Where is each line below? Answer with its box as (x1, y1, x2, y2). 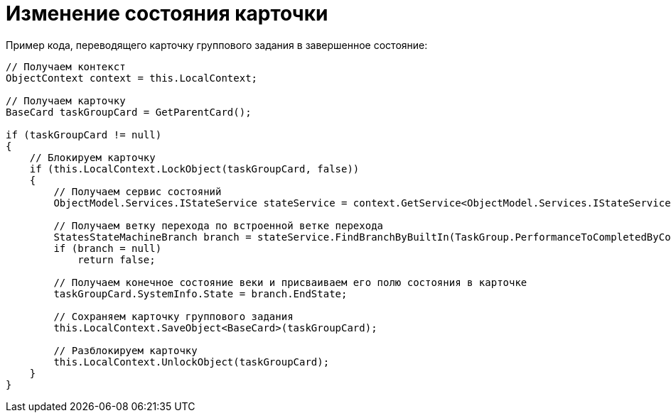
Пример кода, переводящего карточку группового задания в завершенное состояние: (6, 38, 428, 51)
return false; (77, 253, 156, 265)
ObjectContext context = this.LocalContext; (6, 72, 258, 84)
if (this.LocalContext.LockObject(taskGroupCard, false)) (29, 163, 360, 175)
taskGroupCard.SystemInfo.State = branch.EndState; (53, 287, 348, 299)
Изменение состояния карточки (6, 1, 328, 26)
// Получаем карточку (6, 94, 126, 106)
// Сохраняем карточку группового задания (53, 310, 294, 322)
